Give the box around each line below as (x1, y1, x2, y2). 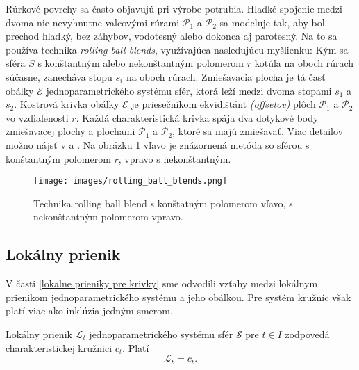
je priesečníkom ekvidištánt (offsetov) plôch (131, 97, 316, 111)
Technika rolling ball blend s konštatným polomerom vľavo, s (33, 195, 293, 210)
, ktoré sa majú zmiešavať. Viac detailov (172, 124, 344, 138)
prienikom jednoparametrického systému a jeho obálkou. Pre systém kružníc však (6, 289, 351, 304)
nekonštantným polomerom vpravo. (33, 209, 183, 224)
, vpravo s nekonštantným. (118, 151, 231, 166)
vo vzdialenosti (6, 110, 69, 124)
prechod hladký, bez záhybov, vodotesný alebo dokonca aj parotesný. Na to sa (6, 29, 337, 43)
